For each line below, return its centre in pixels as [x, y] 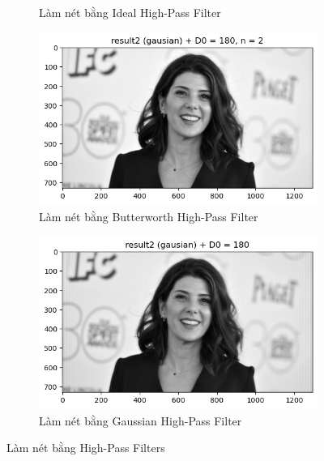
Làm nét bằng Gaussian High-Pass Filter [141, 420]
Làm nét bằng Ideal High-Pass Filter [130, 12]
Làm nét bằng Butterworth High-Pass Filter [149, 216]
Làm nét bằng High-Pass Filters [86, 448]
